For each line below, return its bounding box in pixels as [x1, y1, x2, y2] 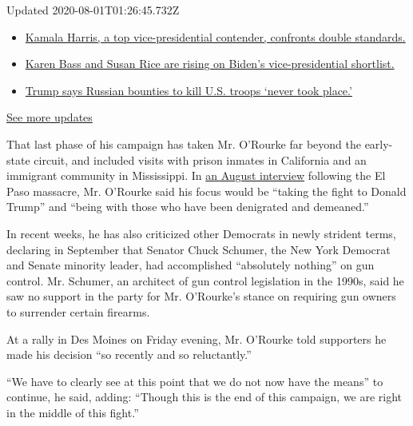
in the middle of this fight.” [6, 404, 139, 420]
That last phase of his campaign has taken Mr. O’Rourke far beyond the [6, 135, 361, 152]
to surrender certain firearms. [6, 303, 150, 320]
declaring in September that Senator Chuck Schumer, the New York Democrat [6, 241, 391, 257]
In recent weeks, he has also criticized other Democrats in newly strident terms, [6, 225, 396, 241]
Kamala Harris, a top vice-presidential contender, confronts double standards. [25, 28, 406, 45]
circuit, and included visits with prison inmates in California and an [34, 151, 367, 168]
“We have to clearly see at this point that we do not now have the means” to [6, 372, 383, 389]
